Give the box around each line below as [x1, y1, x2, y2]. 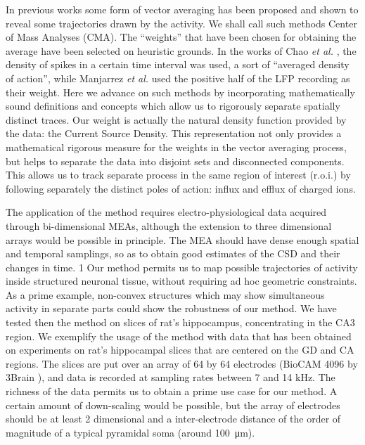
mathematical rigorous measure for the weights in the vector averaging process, [6, 139, 347, 154]
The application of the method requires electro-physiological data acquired [6, 205, 327, 219]
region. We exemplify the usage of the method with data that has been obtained [6, 328, 352, 343]
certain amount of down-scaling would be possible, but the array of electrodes [6, 397, 340, 412]
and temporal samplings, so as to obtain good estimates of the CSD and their [6, 246, 340, 261]
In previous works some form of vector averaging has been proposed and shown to [6, 2, 359, 16]
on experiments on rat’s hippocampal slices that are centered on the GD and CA [6, 342, 354, 357]
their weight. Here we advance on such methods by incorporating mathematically [6, 84, 355, 99]
